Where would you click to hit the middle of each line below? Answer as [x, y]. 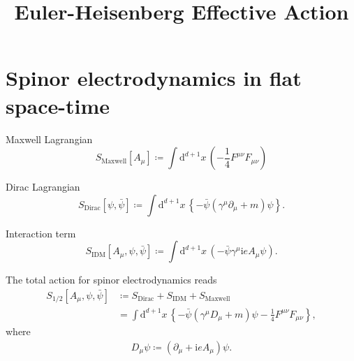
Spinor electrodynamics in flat [154, 78]
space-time [58, 105]
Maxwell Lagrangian [49, 139]
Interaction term [41, 233]
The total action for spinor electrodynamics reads [111, 280]
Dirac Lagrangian [43, 187]
